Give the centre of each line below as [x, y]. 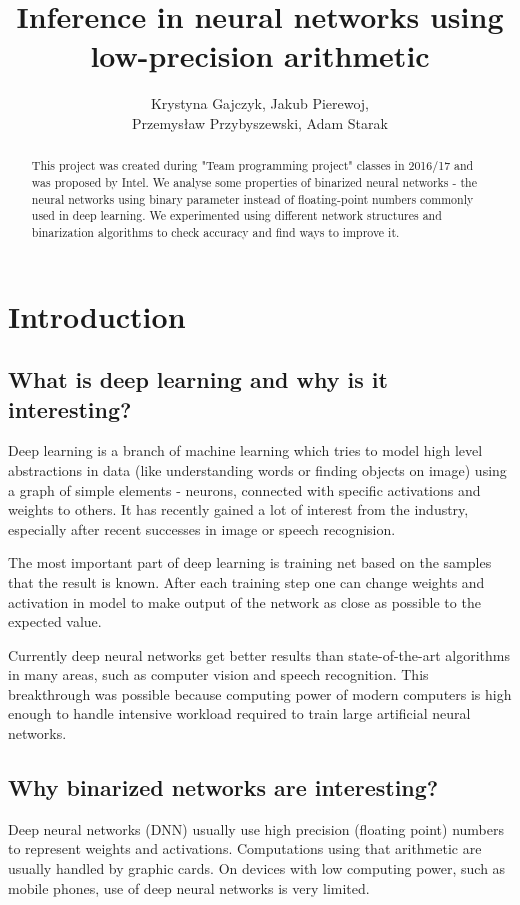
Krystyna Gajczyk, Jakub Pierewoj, [260, 103]
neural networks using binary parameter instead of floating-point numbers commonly [252, 198]
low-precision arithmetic [260, 55]
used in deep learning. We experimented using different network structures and [236, 215]
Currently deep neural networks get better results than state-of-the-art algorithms [259, 654]
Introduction [97, 315]
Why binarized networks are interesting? [223, 787]
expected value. [55, 621]
